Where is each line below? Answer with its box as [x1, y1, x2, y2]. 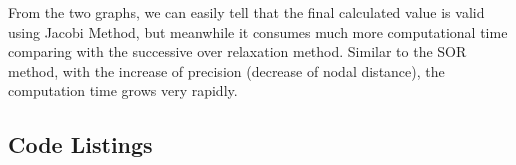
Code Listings [8, 129, 153, 160]
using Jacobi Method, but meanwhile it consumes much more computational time [8, 21, 508, 42]
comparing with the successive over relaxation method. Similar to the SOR [8, 41, 467, 62]
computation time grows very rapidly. [8, 80, 238, 101]
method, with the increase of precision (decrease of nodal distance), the [8, 60, 445, 81]
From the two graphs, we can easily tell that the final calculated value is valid [8, 2, 485, 22]
